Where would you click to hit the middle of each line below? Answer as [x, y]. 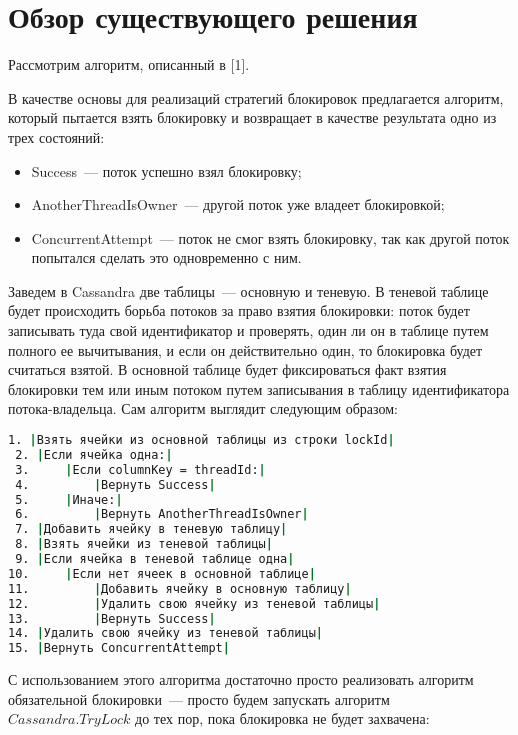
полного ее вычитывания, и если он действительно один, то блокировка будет [245, 349]
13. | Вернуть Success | [112, 618]
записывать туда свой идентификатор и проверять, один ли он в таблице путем [248, 330]
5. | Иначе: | [69, 499]
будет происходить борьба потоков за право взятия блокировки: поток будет [239, 310]
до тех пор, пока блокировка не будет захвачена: [282, 718]
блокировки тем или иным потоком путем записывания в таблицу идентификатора [259, 388]
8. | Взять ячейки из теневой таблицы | [144, 544]
